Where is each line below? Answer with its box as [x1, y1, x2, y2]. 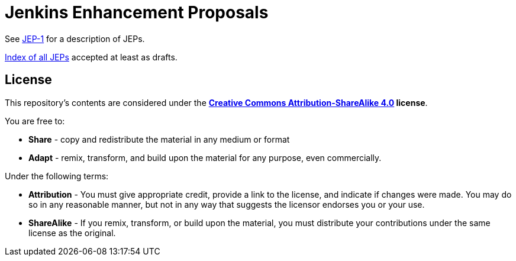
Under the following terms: [5, 170, 109, 181]
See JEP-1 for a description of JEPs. [5, 33, 145, 44]
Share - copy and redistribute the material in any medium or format [28, 134, 290, 144]
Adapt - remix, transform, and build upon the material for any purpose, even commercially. [28, 152, 382, 163]
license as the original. [28, 227, 116, 238]
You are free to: [5, 115, 65, 126]
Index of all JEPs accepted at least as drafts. [5, 51, 178, 62]
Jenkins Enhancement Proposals [5, 2, 269, 22]
